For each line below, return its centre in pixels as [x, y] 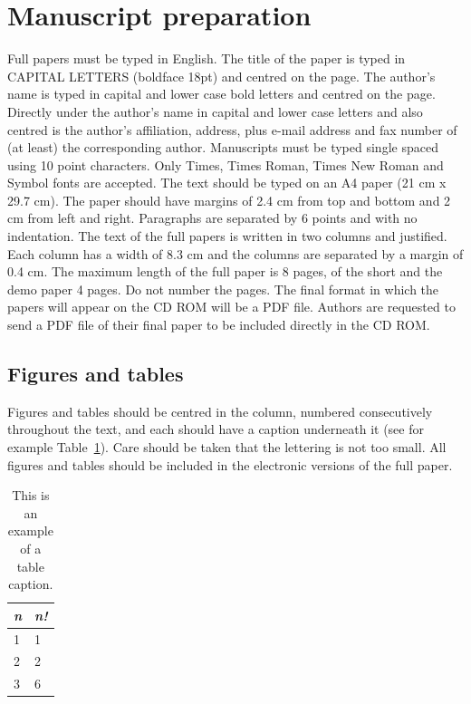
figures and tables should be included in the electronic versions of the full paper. [230, 464]
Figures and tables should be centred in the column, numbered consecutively [220, 411]
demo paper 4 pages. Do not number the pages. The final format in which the [223, 289]
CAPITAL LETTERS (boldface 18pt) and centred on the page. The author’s [221, 76]
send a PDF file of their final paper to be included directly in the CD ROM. [219, 325]
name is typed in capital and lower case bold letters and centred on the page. [221, 94]
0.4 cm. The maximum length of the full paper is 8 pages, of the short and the [225, 271]
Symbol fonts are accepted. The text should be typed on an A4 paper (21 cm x [227, 183]
